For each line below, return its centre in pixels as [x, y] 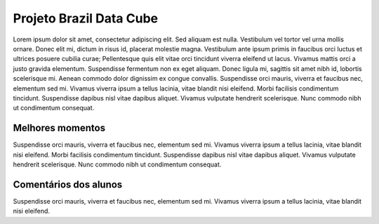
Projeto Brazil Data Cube [85, 18]
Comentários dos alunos [68, 184]
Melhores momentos [59, 128]
